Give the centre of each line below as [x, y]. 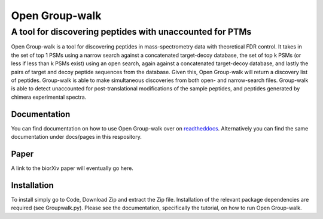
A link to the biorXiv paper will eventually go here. [72, 168]
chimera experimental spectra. [49, 97]
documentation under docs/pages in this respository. [76, 137]
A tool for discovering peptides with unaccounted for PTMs [131, 32]
